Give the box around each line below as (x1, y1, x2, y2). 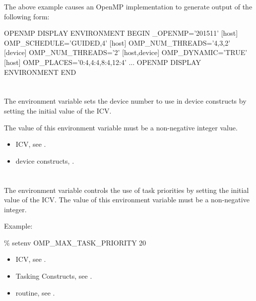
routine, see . (15, 287, 55, 298)
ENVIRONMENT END (4, 66, 76, 77)
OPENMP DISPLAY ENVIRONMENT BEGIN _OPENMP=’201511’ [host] (4, 28, 238, 38)
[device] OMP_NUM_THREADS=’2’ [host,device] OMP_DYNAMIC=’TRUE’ (4, 47, 248, 58)
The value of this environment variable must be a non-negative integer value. (4, 122, 238, 132)
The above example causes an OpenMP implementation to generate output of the (4, 1, 253, 11)
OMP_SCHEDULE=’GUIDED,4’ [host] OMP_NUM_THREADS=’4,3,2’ (4, 37, 231, 48)
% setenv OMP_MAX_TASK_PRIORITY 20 (4, 237, 146, 247)
